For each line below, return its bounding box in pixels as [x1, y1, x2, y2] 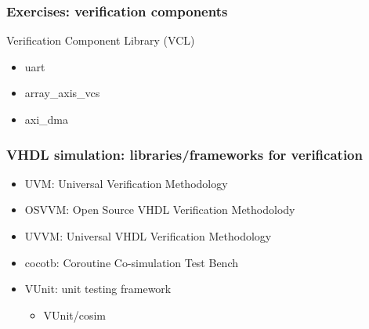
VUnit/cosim [43, 306, 107, 323]
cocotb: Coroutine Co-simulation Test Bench [24, 254, 238, 270]
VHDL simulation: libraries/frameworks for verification [6, 144, 363, 164]
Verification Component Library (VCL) [6, 32, 195, 49]
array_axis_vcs [24, 85, 100, 101]
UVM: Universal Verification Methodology [24, 175, 228, 191]
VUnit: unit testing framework [24, 280, 172, 297]
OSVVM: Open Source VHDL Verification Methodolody [24, 201, 295, 218]
